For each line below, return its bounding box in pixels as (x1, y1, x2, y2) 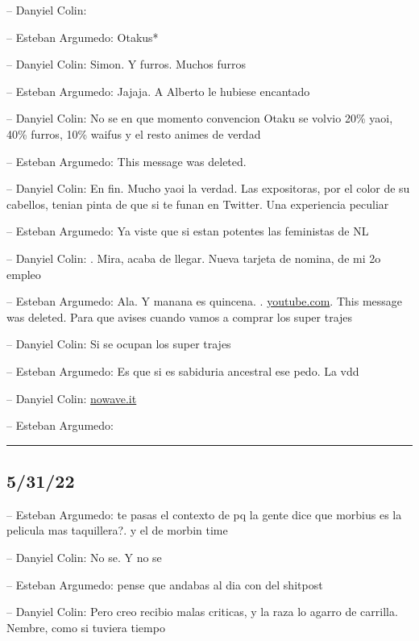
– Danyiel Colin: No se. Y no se (6, 549, 162, 566)
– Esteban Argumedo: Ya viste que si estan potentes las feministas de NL (6, 223, 369, 239)
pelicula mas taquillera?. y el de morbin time (6, 522, 228, 539)
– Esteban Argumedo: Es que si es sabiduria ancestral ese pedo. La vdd (6, 362, 359, 379)
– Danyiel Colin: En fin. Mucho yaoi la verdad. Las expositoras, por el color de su (6, 180, 410, 197)
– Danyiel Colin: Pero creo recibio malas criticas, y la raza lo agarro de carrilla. (6, 603, 398, 620)
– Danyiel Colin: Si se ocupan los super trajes (6, 335, 231, 352)
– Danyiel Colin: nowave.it (6, 389, 137, 406)
